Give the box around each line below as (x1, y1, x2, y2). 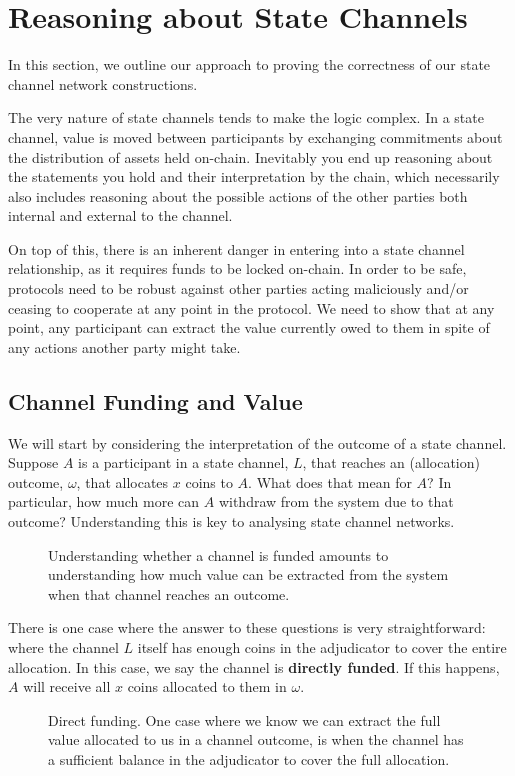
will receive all (23, 676, 111, 697)
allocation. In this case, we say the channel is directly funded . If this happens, (8, 656, 500, 677)
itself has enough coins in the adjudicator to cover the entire (137, 636, 507, 657)
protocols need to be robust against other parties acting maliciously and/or (8, 278, 469, 299)
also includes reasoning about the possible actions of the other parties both (8, 185, 468, 206)
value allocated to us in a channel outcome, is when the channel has (48, 729, 464, 750)
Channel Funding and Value (8, 385, 303, 416)
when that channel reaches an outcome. (48, 583, 290, 604)
